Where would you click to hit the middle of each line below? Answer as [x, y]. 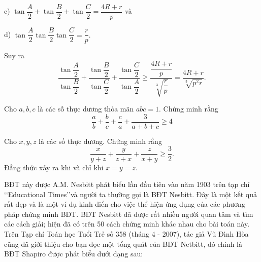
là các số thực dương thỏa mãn [86, 109]
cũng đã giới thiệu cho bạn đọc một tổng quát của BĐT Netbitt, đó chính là [123, 244]
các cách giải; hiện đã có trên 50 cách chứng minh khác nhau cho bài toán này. [127, 224]
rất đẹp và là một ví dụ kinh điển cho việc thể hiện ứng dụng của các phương [125, 204]
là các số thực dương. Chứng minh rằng [100, 141]
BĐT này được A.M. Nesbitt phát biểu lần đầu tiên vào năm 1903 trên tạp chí [127, 184]
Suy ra [14, 55]
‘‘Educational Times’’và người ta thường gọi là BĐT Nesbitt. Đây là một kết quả [130, 194]
